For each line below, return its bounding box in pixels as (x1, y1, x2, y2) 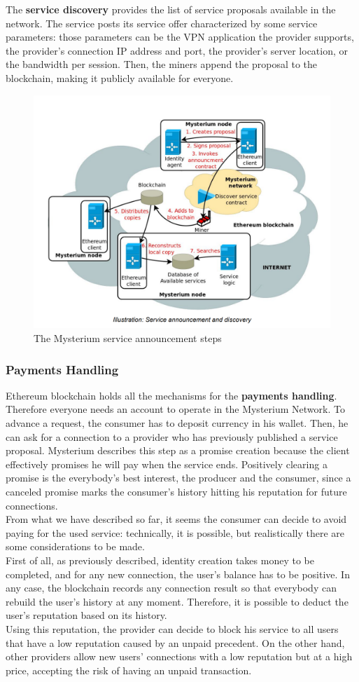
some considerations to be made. (6, 539, 145, 554)
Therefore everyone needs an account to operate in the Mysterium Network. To (6, 402, 345, 416)
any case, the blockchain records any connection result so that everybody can (6, 580, 337, 595)
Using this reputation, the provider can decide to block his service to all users (6, 621, 339, 636)
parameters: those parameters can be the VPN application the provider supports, (6, 29, 354, 44)
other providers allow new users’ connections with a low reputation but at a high (6, 649, 353, 664)
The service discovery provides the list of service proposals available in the (6, 2, 336, 16)
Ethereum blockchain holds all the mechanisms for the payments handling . (6, 388, 337, 402)
